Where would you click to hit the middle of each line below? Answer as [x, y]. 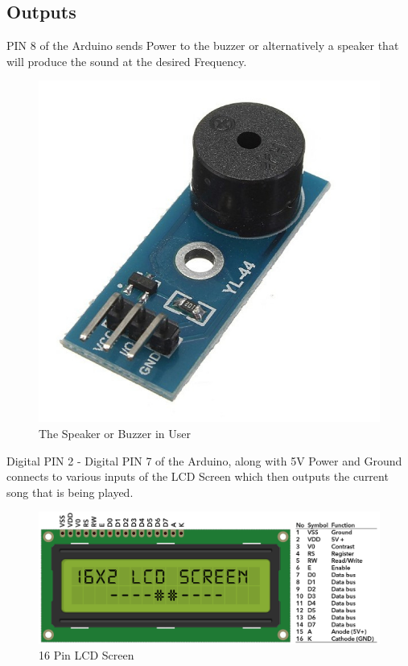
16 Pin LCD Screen [87, 655]
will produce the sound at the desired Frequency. [127, 61]
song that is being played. [70, 492]
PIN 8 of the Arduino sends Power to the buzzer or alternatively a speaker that [203, 46]
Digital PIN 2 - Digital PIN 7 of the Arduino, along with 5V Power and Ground [204, 460]
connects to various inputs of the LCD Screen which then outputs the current [198, 476]
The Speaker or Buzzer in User [115, 433]
